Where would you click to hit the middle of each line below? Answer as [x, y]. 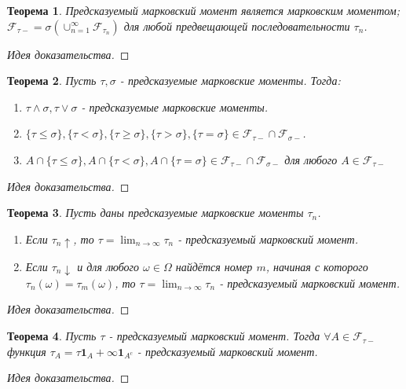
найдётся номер [214, 266]
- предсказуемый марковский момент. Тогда [214, 336]
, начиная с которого [317, 266]
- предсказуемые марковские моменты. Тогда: [230, 81]
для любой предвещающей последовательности [237, 26]
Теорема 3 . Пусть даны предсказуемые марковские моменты [155, 213]
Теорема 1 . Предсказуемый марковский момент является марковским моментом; [203, 10]
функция [27, 351]
